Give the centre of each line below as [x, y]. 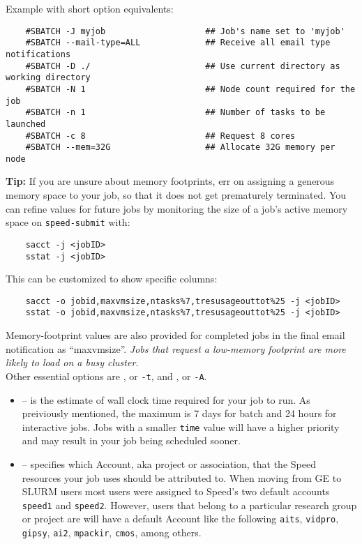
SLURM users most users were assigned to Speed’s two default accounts [176, 491]
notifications [38, 54]
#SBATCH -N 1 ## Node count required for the [190, 89]
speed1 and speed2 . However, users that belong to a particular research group [189, 505]
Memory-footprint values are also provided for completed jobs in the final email [175, 335]
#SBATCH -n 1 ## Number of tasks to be [175, 113]
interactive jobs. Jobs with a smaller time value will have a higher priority [181, 426]
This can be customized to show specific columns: [112, 279]
